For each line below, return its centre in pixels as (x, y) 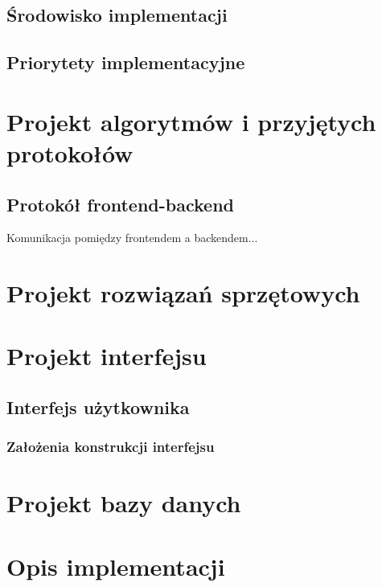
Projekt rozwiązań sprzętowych (183, 293)
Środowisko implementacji (117, 15)
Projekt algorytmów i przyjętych (191, 121)
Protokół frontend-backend (120, 204)
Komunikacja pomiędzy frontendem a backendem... (132, 238)
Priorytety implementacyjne (126, 62)
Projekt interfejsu (107, 356)
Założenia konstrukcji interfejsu (111, 447)
